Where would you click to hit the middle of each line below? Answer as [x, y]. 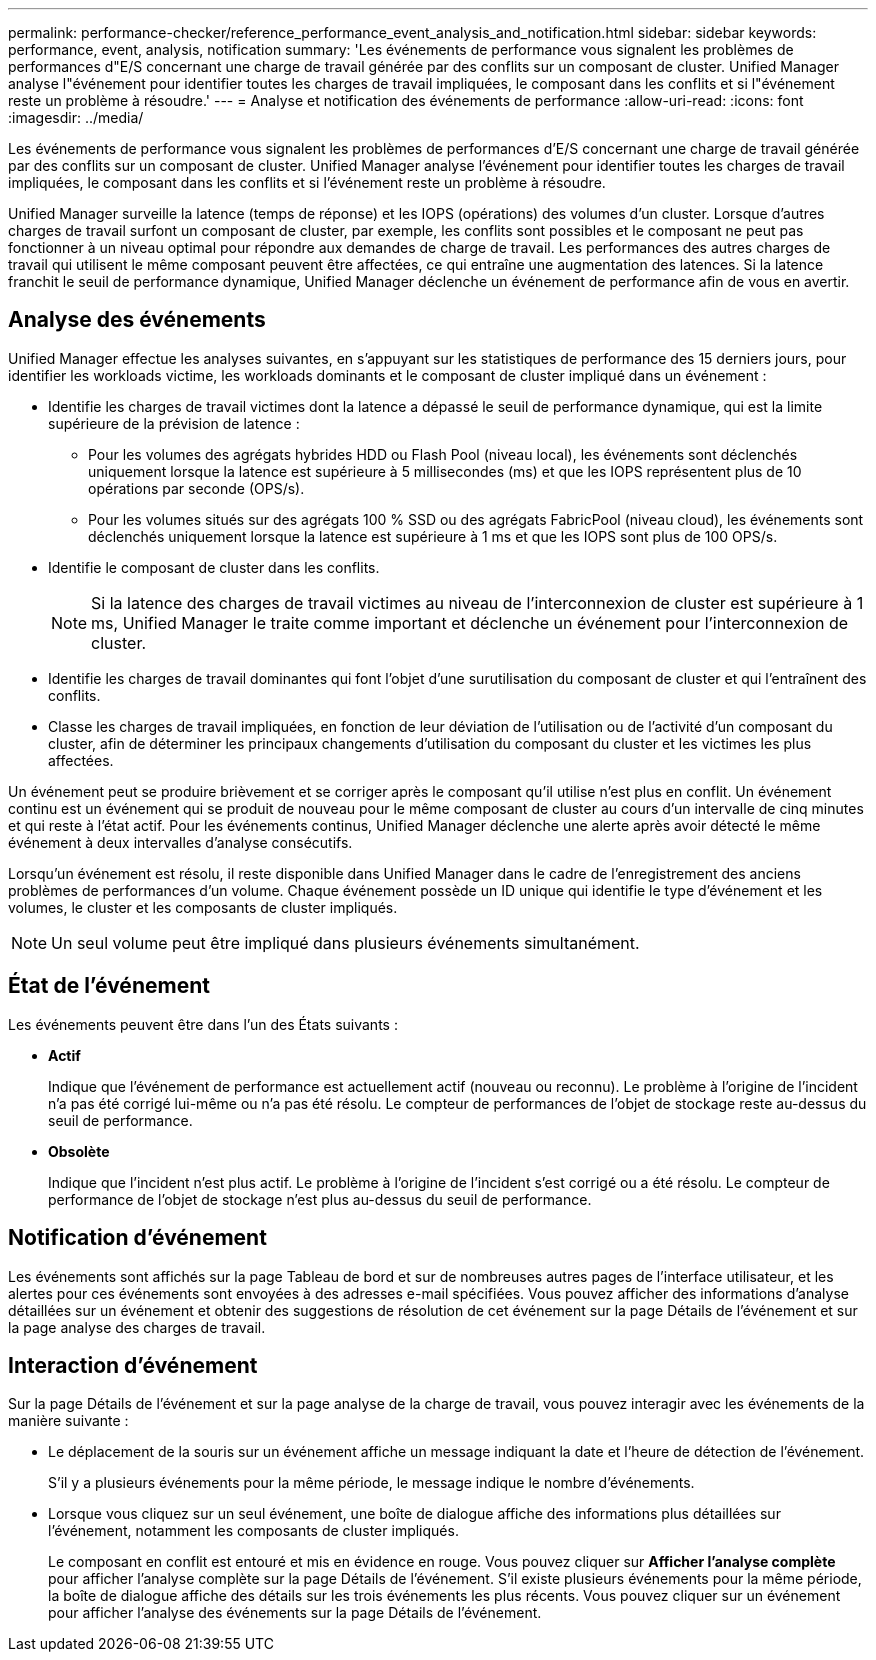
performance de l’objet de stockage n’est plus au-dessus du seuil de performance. [320, 1199]
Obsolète [79, 1151]
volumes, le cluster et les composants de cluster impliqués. [203, 907]
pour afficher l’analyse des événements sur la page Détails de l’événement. [295, 1613]
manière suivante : [68, 1421]
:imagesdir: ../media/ [76, 117]
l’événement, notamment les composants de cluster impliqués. [253, 1531]
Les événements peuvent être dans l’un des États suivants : [203, 1024]
